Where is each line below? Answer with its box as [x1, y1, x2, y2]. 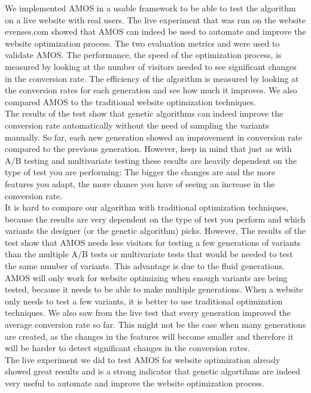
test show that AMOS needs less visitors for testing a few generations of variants [5, 236, 301, 248]
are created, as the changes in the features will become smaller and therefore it [5, 330, 294, 342]
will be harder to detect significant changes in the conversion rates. [5, 342, 250, 354]
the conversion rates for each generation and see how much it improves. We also [5, 84, 297, 96]
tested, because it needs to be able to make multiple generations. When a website [5, 283, 303, 295]
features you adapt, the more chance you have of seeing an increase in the [5, 177, 275, 190]
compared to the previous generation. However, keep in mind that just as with [5, 142, 292, 155]
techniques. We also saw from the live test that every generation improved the [5, 306, 291, 319]
